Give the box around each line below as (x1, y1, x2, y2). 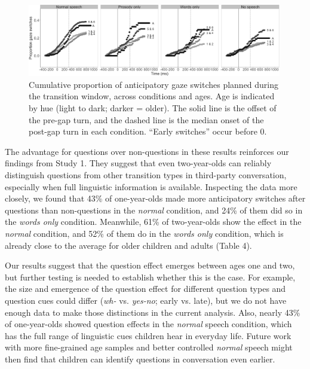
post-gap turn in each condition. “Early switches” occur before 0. (29, 125, 267, 138)
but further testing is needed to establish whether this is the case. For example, (5, 270, 296, 283)
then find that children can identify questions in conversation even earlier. (5, 352, 275, 365)
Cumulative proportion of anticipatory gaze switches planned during (29, 78, 279, 90)
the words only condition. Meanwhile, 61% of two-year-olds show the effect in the (5, 215, 302, 228)
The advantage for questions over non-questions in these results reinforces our (5, 145, 289, 157)
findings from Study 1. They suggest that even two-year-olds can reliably (5, 157, 272, 169)
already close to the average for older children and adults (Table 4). (5, 239, 252, 251)
